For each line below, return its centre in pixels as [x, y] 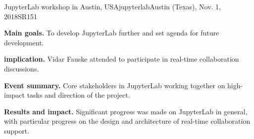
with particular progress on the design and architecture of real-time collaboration [127, 121]
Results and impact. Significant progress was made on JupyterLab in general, [126, 111]
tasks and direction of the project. [78, 95]
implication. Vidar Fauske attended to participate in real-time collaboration [122, 59]
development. [24, 42]
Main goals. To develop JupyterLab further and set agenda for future [112, 33]
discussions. [22, 68]
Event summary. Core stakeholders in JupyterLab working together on [115, 85]
